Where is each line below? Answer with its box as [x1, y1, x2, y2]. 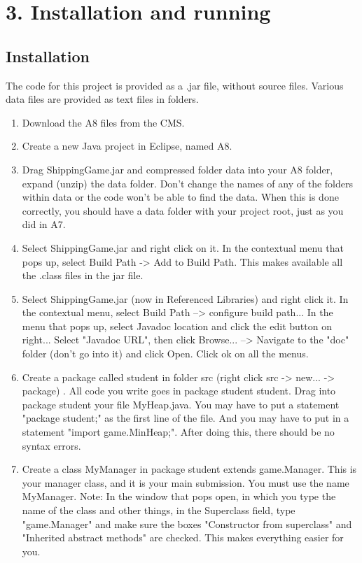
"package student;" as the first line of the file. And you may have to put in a [22, 411, 349, 425]
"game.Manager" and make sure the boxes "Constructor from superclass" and [22, 516, 352, 531]
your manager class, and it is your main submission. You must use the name [22, 475, 349, 490]
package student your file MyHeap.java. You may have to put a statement [22, 397, 340, 411]
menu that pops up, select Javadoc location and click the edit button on [22, 318, 332, 333]
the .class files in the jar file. [22, 268, 144, 283]
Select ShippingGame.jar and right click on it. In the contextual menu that [22, 240, 344, 255]
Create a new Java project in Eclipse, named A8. [22, 138, 232, 153]
